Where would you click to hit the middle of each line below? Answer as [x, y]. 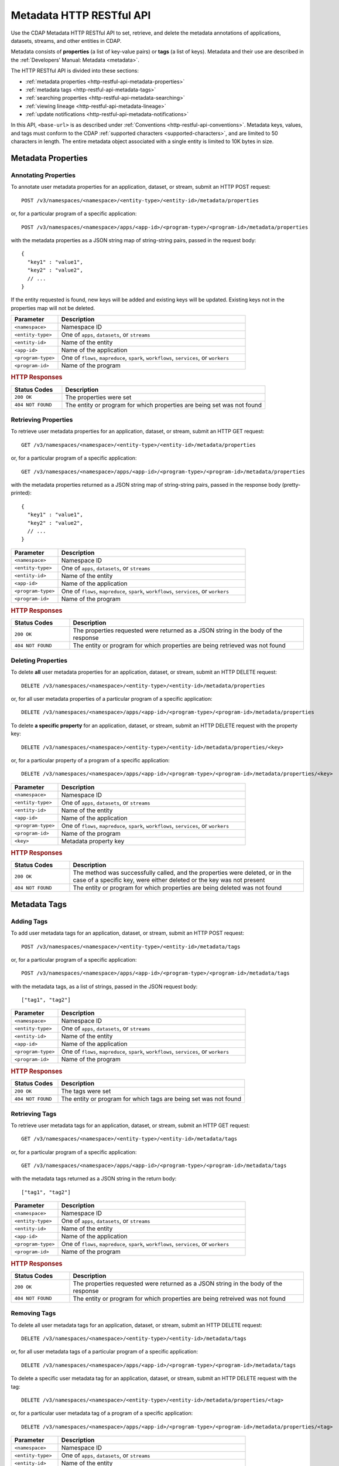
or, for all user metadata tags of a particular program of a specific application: [105, 1352]
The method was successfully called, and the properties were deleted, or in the [182, 873]
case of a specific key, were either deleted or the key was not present [169, 880]
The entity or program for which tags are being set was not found [151, 1099]
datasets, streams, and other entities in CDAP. [66, 40]
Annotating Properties [43, 175]
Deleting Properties [39, 660]
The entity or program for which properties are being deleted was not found [177, 888]
